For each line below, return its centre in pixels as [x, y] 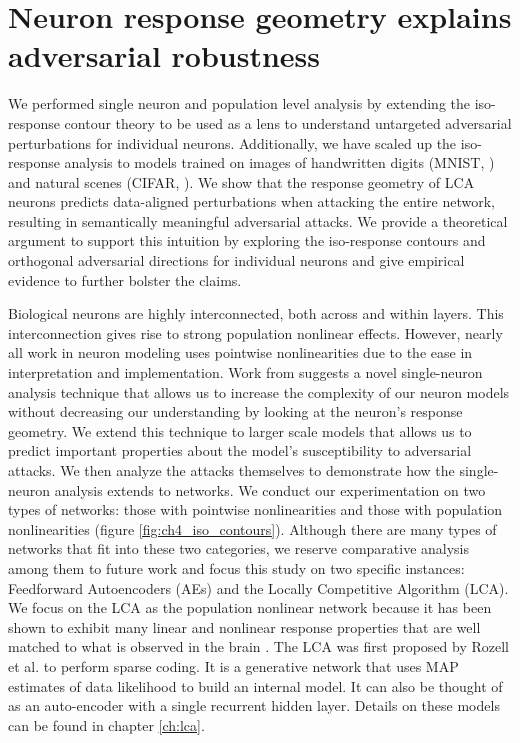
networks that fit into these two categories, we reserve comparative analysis [239, 548]
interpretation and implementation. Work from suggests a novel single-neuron [245, 372]
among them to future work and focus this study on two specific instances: [236, 567]
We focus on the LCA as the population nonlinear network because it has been [250, 607]
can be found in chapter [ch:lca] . [106, 724]
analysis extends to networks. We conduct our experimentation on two [270, 489]
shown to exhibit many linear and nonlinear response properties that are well [244, 626]
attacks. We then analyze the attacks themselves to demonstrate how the [231, 470]
